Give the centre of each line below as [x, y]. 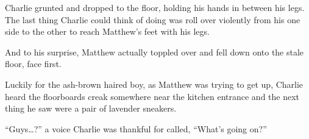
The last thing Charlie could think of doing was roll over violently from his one [153, 19]
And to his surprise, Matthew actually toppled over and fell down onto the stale [154, 52]
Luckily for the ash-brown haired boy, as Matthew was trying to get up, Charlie [154, 84]
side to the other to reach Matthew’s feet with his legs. [107, 31]
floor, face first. [33, 64]
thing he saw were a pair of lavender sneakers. [91, 108]
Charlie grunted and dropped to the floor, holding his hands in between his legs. [155, 7]
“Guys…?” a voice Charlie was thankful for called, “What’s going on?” [136, 128]
